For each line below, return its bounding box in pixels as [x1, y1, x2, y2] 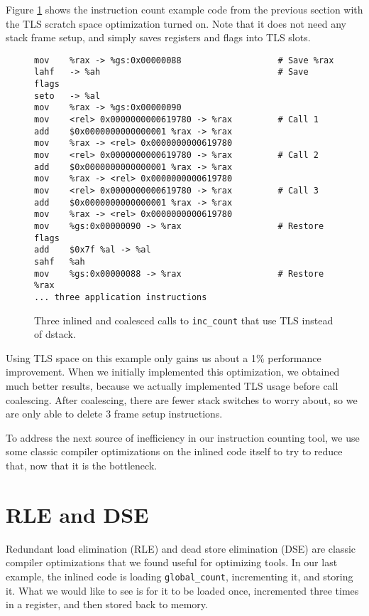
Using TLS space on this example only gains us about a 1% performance [6, 350, 321, 365]
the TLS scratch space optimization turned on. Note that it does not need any [6, 16, 346, 31]
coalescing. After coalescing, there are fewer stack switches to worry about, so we [6, 392, 358, 407]
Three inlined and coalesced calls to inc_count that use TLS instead [34, 312, 334, 327]
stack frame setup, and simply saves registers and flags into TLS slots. [6, 30, 311, 45]
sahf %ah [34, 256, 85, 267]
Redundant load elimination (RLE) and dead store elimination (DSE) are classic [6, 541, 356, 556]
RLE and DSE [6, 499, 149, 529]
